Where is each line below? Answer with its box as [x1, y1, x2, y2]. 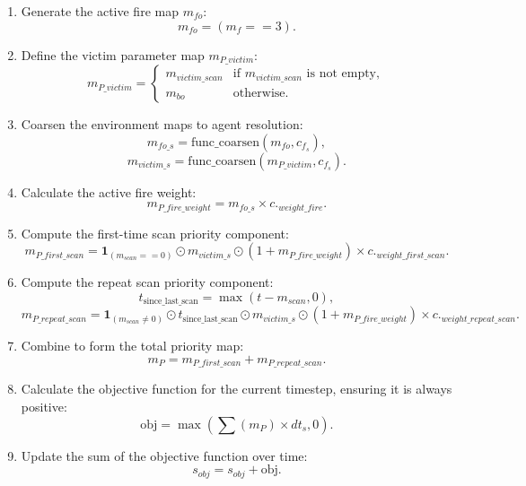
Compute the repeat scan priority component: [21, 273, 274, 291]
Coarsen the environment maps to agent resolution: [21, 115, 303, 134]
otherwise [232, 86, 285, 100]
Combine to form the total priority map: [21, 336, 244, 355]
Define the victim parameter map [21, 45, 205, 64]
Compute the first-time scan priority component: [21, 223, 289, 242]
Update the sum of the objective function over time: [21, 446, 308, 464]
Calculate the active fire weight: [21, 182, 197, 201]
